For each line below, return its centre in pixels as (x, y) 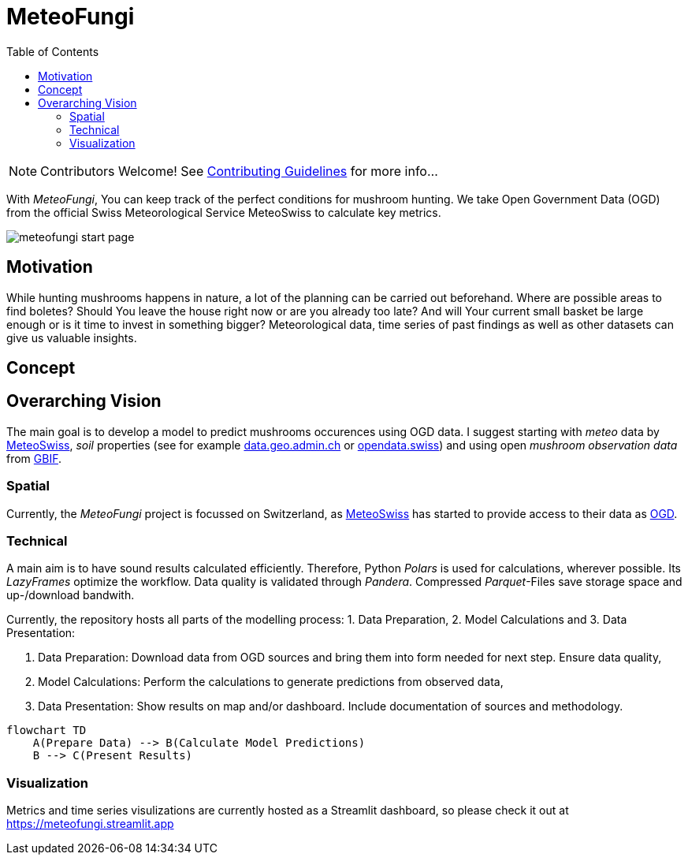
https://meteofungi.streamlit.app (90, 824)
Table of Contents (53, 51)
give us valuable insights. (72, 337)
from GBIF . (34, 458)
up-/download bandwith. (71, 595)
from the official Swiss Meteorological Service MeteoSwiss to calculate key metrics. (224, 212)
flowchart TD (46, 731)
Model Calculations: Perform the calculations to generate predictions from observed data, (271, 682)
